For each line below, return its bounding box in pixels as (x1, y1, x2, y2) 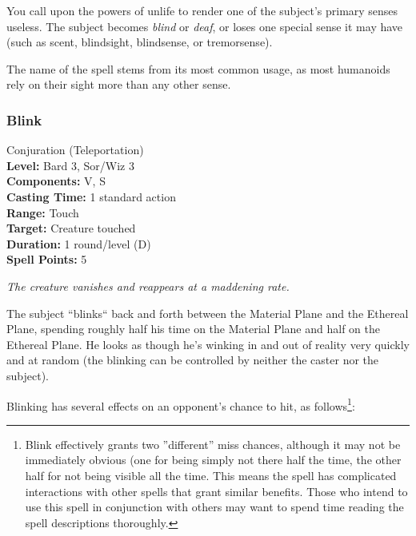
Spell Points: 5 (6, 251, 87, 268)
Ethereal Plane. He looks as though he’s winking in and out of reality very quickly (6, 335, 410, 352)
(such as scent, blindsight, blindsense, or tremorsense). (6, 34, 273, 50)
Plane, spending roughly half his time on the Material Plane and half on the (6, 320, 380, 337)
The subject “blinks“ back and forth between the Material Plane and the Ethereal (6, 304, 409, 321)
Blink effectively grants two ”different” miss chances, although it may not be (25, 435, 401, 452)
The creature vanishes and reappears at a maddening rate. (6, 277, 290, 294)
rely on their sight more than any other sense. (6, 76, 231, 93)
